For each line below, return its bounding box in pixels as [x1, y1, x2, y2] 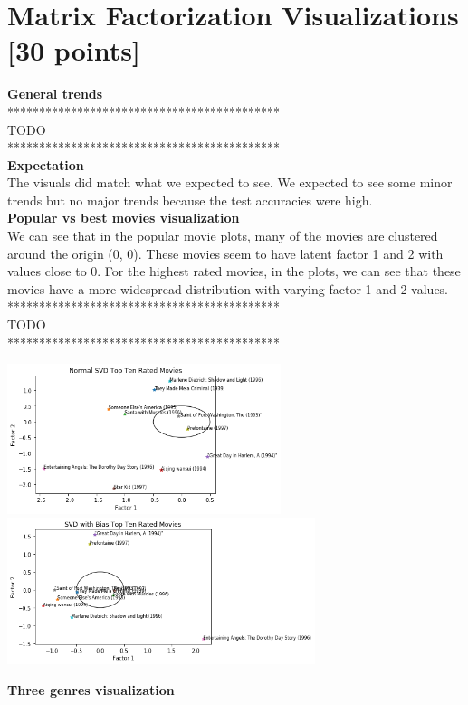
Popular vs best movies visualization [7, 208, 240, 227]
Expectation [7, 155, 84, 174]
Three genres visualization [7, 680, 175, 699]
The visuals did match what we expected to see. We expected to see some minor [7, 173, 453, 192]
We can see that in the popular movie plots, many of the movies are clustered [7, 226, 438, 245]
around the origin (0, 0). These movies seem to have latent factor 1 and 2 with [7, 243, 444, 262]
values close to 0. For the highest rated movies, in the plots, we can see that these [7, 262, 461, 281]
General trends [7, 84, 103, 103]
